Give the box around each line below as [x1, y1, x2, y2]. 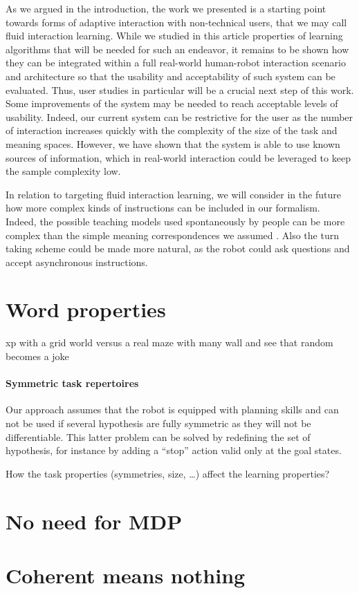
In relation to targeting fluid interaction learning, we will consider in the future [6, 187, 341, 201]
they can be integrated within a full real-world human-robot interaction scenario [6, 55, 346, 70]
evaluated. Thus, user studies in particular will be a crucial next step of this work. [6, 82, 354, 97]
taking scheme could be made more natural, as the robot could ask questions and [6, 241, 350, 256]
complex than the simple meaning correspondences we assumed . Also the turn [6, 227, 339, 242]
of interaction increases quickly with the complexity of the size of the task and [6, 123, 338, 138]
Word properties [6, 295, 166, 323]
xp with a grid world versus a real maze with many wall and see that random [6, 335, 333, 350]
